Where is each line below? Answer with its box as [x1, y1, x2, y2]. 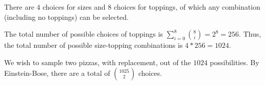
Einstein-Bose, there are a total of [4, 68, 110, 78]
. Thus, [238, 29, 261, 39]
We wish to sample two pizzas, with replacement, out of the [4, 56, 191, 67]
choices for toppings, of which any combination [113, 2, 260, 12]
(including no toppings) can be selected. [4, 11, 129, 22]
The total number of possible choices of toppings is [4, 29, 163, 39]
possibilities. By [210, 56, 259, 67]
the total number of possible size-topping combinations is [4, 40, 183, 50]
